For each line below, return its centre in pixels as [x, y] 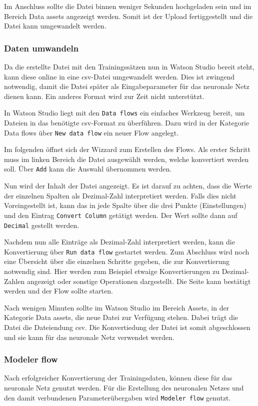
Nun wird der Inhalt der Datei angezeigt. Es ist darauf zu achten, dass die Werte [128, 186]
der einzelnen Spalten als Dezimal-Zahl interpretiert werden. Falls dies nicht [120, 195]
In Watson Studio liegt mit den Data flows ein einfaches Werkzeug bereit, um [124, 113]
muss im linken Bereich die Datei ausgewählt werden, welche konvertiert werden [126, 159]
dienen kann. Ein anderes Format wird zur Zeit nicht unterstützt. [104, 96]
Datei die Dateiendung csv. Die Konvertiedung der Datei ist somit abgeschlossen [127, 327]
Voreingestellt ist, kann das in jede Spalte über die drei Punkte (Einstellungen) [125, 205]
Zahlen [14, 281]
